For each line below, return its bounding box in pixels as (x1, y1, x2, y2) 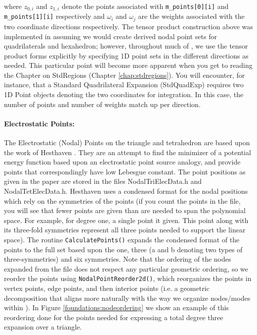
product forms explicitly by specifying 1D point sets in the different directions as (4, 50, 249, 60)
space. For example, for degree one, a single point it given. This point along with (4, 215, 249, 225)
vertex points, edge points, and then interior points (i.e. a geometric (4, 283, 210, 293)
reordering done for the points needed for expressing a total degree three (4, 312, 223, 322)
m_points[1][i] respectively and (4, 11, 105, 21)
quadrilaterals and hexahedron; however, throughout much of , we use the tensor (4, 41, 248, 51)
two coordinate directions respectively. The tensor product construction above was (4, 21, 253, 31)
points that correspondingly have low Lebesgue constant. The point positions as (4, 166, 246, 176)
